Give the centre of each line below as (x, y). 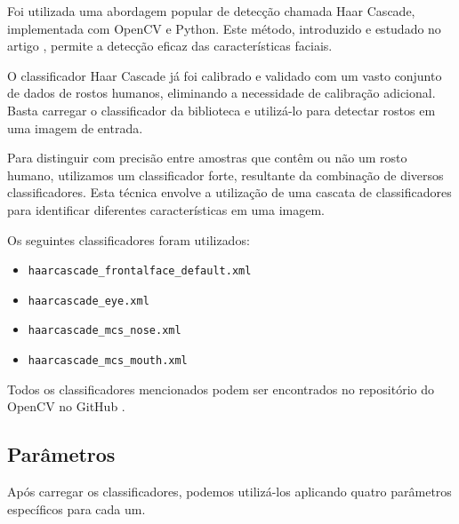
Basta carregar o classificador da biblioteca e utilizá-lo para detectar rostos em (221, 110)
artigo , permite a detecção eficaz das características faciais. (170, 46)
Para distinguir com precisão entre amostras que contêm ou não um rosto (207, 158)
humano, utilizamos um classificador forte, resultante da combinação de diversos (225, 175)
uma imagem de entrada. (75, 127)
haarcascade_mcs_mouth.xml (108, 361)
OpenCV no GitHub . (66, 406)
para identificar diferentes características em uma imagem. (166, 209)
